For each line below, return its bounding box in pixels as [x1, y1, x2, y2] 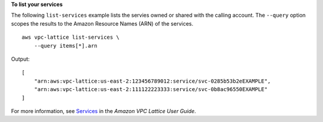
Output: [11, 55, 30, 62]
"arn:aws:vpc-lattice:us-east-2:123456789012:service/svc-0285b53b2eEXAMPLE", [33, 77, 271, 85]
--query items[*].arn [33, 42, 98, 49]
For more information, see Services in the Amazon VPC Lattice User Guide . [11, 107, 197, 114]
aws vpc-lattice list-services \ [22, 34, 120, 41]
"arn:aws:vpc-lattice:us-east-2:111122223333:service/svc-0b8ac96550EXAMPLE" [33, 86, 268, 93]
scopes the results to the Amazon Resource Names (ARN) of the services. [11, 20, 194, 27]
